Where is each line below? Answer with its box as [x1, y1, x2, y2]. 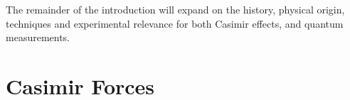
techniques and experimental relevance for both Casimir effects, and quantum [6, 16, 344, 30]
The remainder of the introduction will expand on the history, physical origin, [6, 2, 345, 16]
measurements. [6, 30, 70, 45]
